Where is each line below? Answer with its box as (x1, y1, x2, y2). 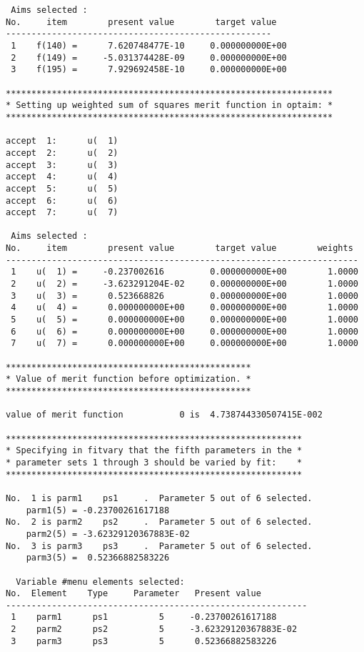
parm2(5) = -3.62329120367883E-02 (26, 528, 190, 539)
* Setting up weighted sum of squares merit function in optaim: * (6, 100, 333, 111)
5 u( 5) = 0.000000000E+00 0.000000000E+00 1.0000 (11, 315, 358, 325)
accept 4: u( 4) (6, 172, 118, 182)
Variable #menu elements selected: (16, 576, 185, 587)
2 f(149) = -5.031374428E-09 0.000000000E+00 (11, 52, 287, 63)
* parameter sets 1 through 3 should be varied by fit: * (6, 457, 303, 468)
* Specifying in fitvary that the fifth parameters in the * (6, 445, 303, 456)
